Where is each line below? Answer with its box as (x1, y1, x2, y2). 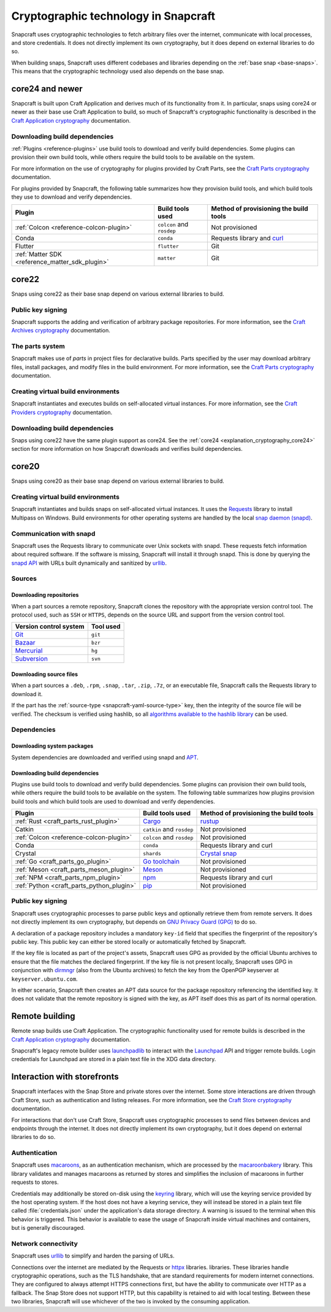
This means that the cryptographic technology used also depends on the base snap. (11, 67, 225, 75)
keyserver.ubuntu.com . (11, 975, 78, 983)
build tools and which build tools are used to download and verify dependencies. (11, 797, 215, 805)
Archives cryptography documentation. (11, 327, 110, 334)
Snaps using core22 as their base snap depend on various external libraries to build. (11, 290, 224, 297)
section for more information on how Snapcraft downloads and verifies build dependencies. (11, 445, 243, 453)
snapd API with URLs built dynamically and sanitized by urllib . (11, 559, 167, 567)
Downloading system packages (11, 742, 94, 750)
